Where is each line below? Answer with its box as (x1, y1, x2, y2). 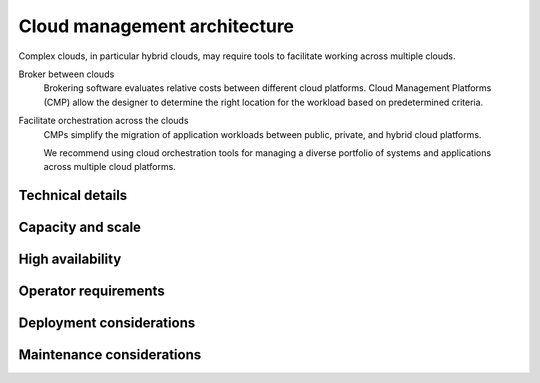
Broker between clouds (18, 68, 115, 80)
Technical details (18, 187, 128, 204)
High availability (18, 251, 122, 268)
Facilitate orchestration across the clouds (18, 115, 189, 127)
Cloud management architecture (18, 15, 295, 37)
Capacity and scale (18, 219, 142, 236)
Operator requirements (18, 283, 165, 300)
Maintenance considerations (18, 346, 202, 364)
